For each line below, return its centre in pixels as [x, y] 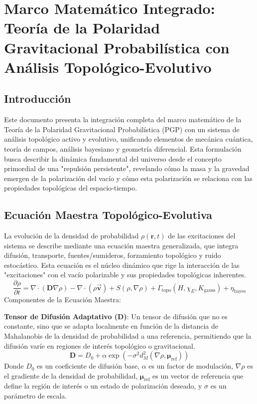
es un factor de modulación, [191, 366]
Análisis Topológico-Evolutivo [108, 67]
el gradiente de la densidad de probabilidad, [71, 375]
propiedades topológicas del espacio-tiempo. [71, 188]
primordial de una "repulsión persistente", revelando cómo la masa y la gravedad [127, 168]
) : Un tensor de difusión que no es [176, 316]
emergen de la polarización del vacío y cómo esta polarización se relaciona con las [128, 178]
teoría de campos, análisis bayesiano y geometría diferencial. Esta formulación [123, 148]
